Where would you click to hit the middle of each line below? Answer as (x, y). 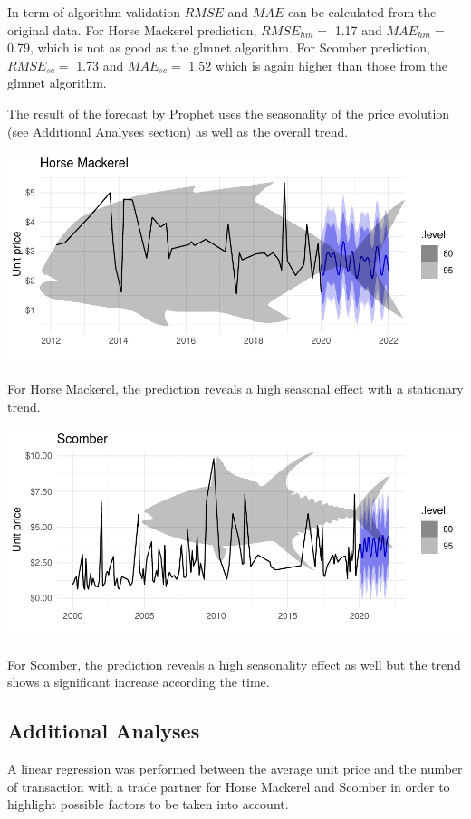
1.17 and (358, 29)
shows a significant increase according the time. (139, 682)
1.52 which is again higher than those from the (318, 65)
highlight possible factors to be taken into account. (148, 804)
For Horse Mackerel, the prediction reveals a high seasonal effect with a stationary (235, 389)
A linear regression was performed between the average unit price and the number (235, 769)
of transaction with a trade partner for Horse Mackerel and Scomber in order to (229, 786)
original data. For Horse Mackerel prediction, (132, 29)
